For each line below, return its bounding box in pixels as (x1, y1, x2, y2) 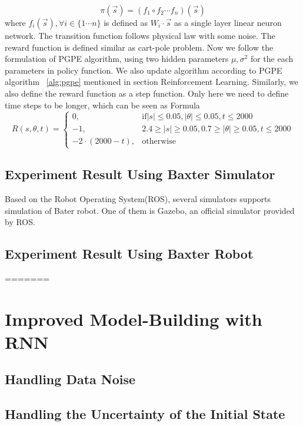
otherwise (142, 137, 176, 146)
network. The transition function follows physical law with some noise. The (5, 29, 275, 41)
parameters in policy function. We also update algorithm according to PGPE (5, 64, 282, 76)
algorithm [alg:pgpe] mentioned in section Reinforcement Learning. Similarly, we (5, 75, 298, 88)
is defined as (104, 16, 148, 28)
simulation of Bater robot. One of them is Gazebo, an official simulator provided (5, 204, 295, 216)
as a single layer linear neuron (174, 16, 282, 28)
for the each (250, 52, 294, 65)
